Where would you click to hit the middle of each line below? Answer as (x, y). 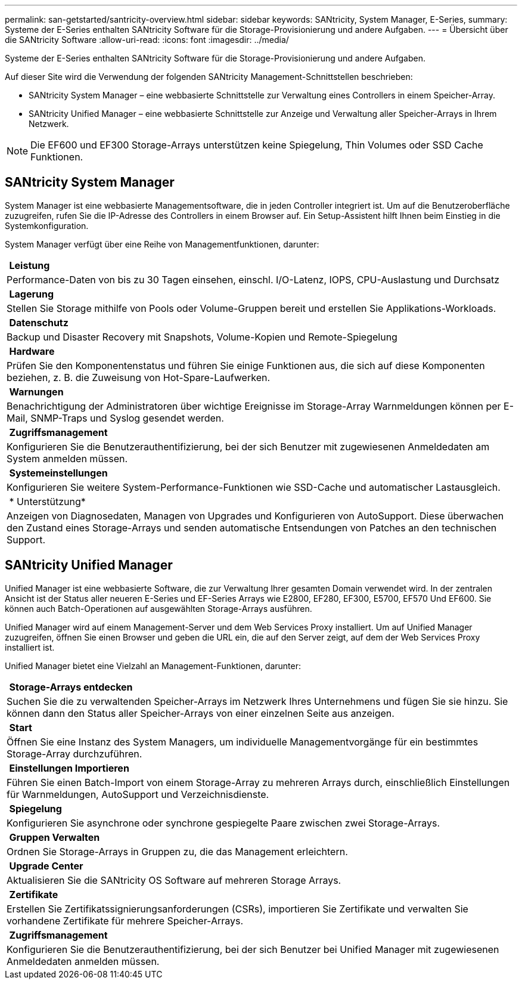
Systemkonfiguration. (47, 225)
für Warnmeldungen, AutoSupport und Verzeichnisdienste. (138, 794)
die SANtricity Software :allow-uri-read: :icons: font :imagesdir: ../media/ (147, 40)
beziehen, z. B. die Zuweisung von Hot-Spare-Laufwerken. (139, 377)
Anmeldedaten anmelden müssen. (83, 961)
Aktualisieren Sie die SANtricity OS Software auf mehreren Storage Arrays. (174, 880)
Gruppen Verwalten (55, 837)
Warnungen (36, 392)
